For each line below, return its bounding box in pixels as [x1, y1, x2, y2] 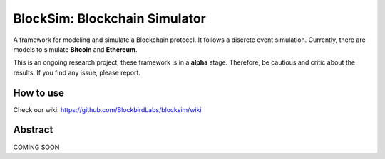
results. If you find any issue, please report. [13, 68, 140, 77]
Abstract [13, 124, 53, 136]
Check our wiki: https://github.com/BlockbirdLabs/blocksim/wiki [13, 105, 202, 114]
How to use [13, 87, 64, 99]
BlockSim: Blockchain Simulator [13, 11, 206, 26]
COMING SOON [13, 143, 60, 151]
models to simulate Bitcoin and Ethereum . [13, 45, 138, 53]
